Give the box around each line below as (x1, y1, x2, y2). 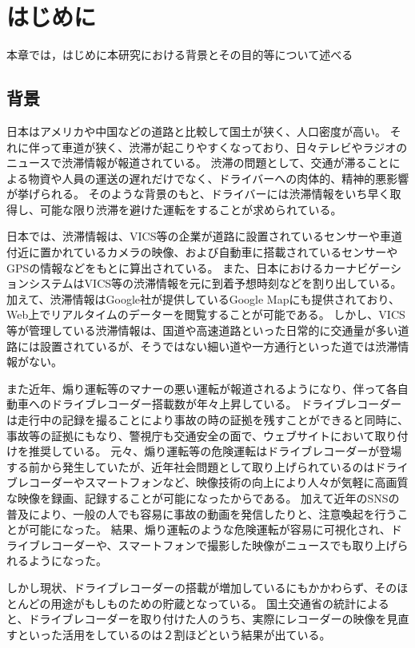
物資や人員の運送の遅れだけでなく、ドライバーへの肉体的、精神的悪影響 (28, 169, 409, 186)
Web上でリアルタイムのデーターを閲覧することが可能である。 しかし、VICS (6, 306, 405, 323)
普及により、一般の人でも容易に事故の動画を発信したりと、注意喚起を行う (6, 505, 397, 522)
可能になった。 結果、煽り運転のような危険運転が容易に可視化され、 (28, 521, 391, 538)
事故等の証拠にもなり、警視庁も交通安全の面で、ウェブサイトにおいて (6, 427, 375, 443)
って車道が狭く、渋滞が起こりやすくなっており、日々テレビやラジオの (39, 138, 408, 155)
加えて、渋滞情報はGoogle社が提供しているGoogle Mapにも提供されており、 (6, 290, 401, 307)
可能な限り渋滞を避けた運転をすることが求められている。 (39, 201, 342, 217)
